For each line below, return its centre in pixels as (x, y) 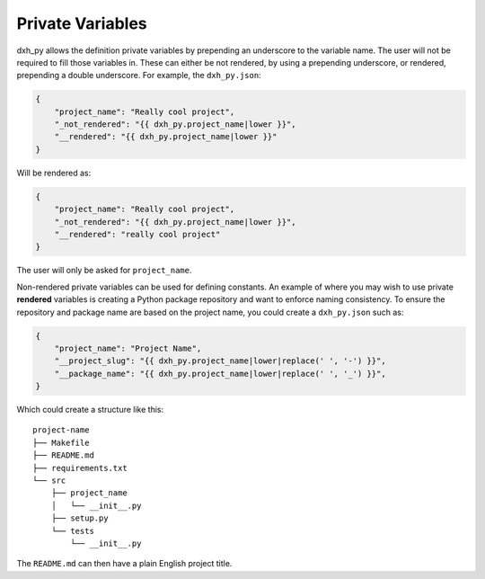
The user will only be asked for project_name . (104, 271)
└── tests (72, 531)
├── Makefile (61, 442)
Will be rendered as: (54, 173)
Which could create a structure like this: (90, 410)
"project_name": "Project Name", (128, 348)
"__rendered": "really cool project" (137, 235)
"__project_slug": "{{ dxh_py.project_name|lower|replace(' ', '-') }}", (220, 361)
